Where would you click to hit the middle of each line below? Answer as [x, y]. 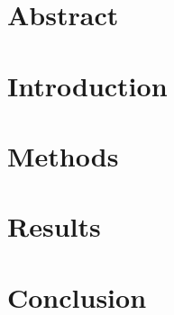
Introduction [87, 85]
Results [54, 226]
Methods [63, 155]
